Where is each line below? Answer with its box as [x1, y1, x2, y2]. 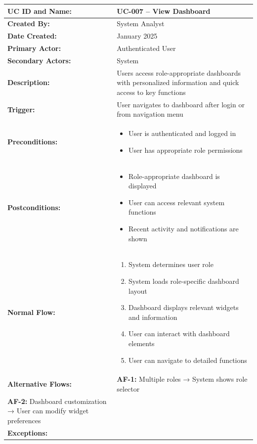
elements [128, 338, 155, 348]
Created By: [7, 18, 50, 29]
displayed [128, 180, 157, 191]
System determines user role [128, 259, 214, 269]
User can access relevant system [128, 197, 225, 207]
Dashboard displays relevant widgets [128, 302, 239, 312]
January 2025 [117, 31, 158, 41]
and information [128, 311, 177, 322]
